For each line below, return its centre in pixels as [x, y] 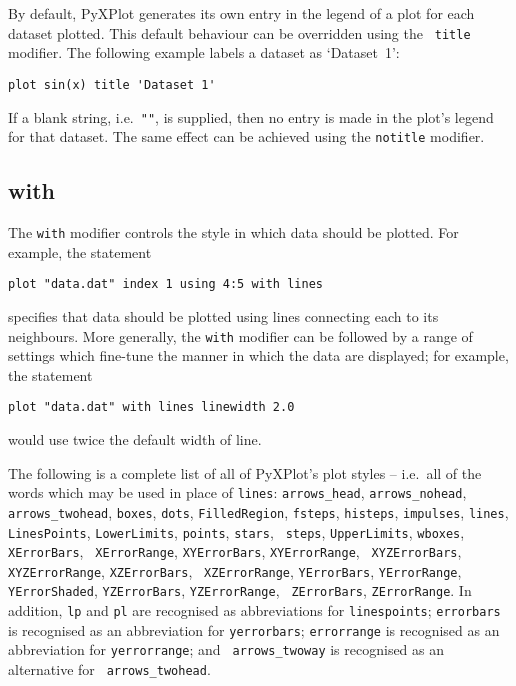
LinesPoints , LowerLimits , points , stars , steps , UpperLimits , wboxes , [236, 531]
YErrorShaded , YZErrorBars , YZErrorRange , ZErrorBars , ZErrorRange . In [240, 590]
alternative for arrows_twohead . [109, 669]
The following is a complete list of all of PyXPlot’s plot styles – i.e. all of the [245, 472]
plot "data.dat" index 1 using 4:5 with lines [165, 284]
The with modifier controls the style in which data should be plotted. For [233, 232]
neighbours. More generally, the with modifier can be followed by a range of [240, 335]
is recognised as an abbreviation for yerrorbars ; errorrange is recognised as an [254, 629]
